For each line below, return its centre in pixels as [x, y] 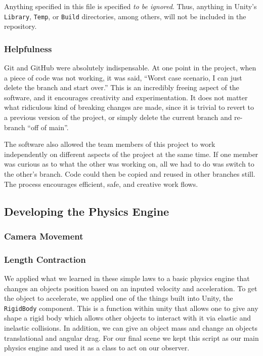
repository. [20, 26]
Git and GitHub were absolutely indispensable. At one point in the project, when [130, 68]
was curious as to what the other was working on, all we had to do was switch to [129, 164]
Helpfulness [28, 48]
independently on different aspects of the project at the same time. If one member [131, 154]
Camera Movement [44, 236]
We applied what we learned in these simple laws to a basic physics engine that [127, 278]
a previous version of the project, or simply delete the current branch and [118, 117]
